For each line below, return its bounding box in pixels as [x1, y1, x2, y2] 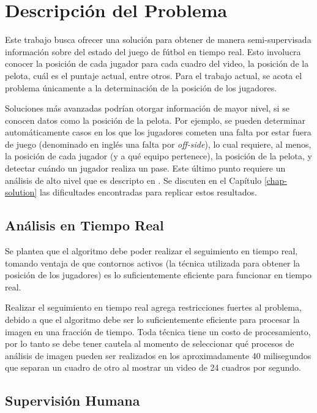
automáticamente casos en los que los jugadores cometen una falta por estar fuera [5, 126, 311, 138]
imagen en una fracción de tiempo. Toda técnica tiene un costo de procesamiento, [5, 325, 311, 338]
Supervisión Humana [5, 391, 140, 410]
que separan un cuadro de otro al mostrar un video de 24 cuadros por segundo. [5, 361, 301, 374]
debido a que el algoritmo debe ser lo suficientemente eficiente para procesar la [5, 313, 300, 326]
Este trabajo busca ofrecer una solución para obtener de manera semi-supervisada [5, 33, 311, 46]
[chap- [264, 173, 287, 186]
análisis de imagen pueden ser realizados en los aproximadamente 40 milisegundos [5, 349, 311, 362]
